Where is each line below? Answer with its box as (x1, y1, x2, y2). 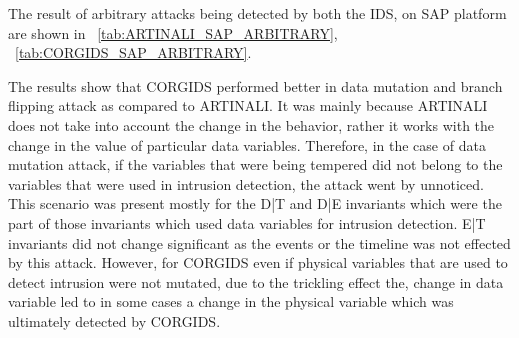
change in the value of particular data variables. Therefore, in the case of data (8, 134, 486, 155)
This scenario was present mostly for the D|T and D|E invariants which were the (8, 193, 502, 214)
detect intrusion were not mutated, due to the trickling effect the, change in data (8, 271, 504, 292)
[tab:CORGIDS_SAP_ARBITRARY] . (15, 42, 252, 63)
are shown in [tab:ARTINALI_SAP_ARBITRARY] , (8, 22, 338, 43)
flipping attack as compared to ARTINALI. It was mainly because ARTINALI (8, 95, 488, 116)
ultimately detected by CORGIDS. (8, 310, 221, 331)
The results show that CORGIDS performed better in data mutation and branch (8, 75, 503, 96)
